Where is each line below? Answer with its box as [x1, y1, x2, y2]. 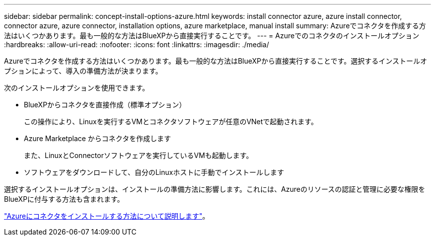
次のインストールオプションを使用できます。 [4, 83, 149, 92]
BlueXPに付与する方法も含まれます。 [4, 195, 124, 203]
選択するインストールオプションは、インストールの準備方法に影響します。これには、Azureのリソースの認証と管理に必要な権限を [4, 185, 426, 193]
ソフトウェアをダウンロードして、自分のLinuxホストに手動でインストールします [24, 168, 285, 176]
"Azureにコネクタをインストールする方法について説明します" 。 [4, 212, 210, 220]
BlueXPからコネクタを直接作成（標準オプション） [24, 100, 186, 109]
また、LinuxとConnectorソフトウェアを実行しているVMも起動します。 [24, 151, 253, 160]
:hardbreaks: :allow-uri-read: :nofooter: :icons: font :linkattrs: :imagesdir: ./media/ [4, 40, 269, 49]
